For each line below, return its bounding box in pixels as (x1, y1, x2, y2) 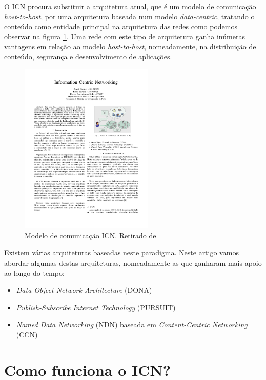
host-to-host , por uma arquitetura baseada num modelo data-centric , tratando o (4, 11, 255, 22)
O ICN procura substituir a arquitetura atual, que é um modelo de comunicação (4, 1, 256, 11)
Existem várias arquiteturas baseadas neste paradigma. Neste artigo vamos (4, 247, 239, 258)
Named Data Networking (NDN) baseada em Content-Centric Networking (16, 319, 248, 330)
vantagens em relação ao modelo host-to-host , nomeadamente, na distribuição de (4, 41, 256, 52)
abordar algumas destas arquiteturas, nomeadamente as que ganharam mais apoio (4, 257, 262, 268)
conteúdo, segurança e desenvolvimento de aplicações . (4, 51, 172, 62)
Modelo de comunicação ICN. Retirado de (25, 230, 156, 241)
